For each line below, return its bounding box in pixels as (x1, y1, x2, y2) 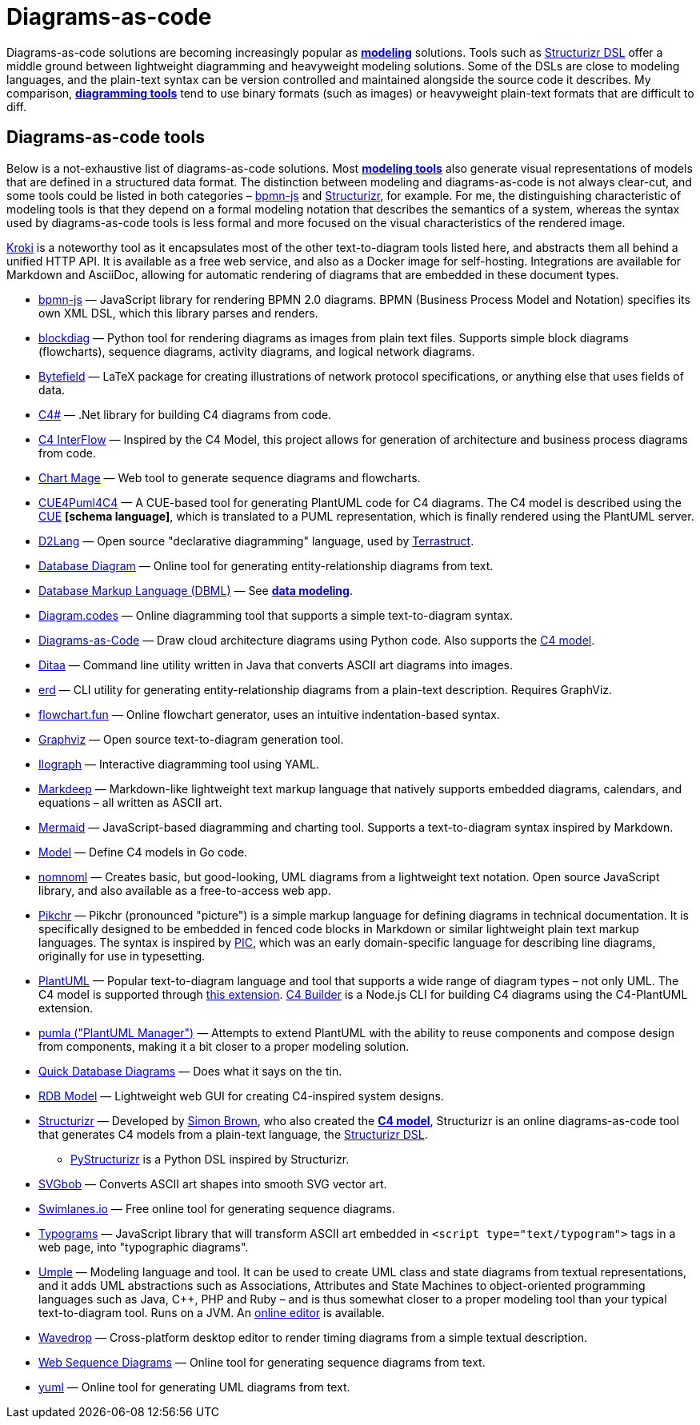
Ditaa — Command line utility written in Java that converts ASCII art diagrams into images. (38, 657, 514, 672)
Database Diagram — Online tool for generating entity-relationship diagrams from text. (38, 558, 494, 573)
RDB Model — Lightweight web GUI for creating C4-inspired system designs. (38, 1088, 444, 1103)
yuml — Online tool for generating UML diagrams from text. (38, 1379, 350, 1394)
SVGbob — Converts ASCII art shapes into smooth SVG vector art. (38, 1176, 387, 1191)
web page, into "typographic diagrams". (38, 1239, 249, 1254)
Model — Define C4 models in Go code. (38, 844, 248, 859)
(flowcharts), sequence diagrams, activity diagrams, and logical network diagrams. (38, 344, 475, 358)
